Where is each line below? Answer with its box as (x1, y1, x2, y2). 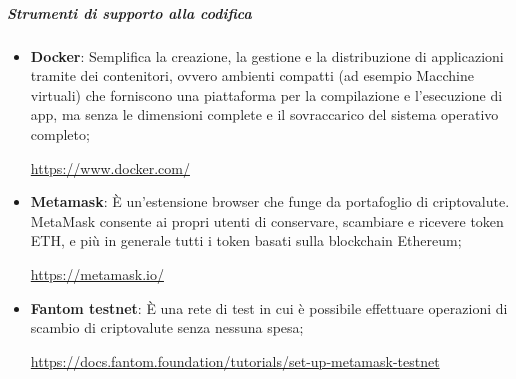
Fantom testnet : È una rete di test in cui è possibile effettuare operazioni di (30, 297, 508, 318)
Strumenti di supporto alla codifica (7, 2, 252, 23)
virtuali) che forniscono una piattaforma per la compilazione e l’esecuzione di (30, 84, 503, 105)
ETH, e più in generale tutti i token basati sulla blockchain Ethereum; (30, 230, 462, 251)
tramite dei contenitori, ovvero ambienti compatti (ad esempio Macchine (30, 65, 474, 86)
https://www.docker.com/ (30, 157, 190, 178)
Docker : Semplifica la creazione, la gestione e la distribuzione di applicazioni (30, 45, 504, 66)
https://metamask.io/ (30, 263, 164, 284)
